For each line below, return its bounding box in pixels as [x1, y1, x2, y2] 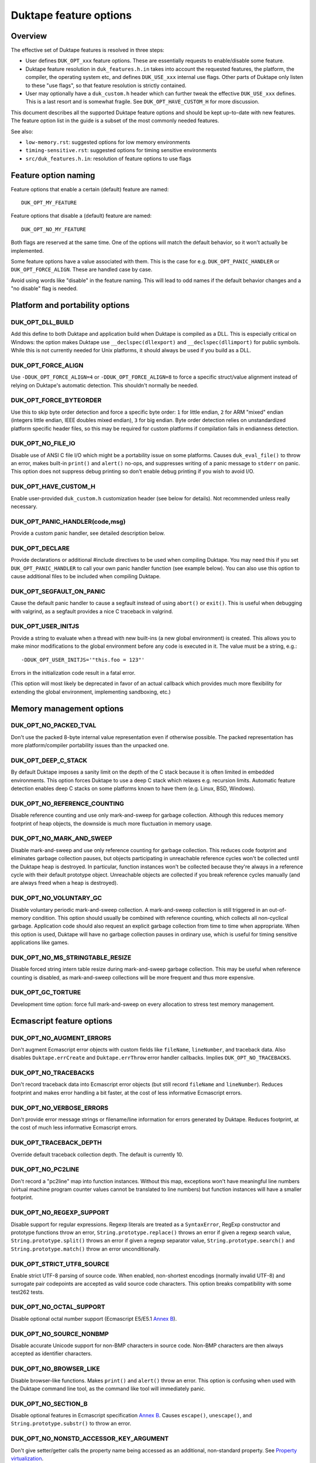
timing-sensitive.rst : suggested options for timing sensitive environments [25, 147, 217, 154]
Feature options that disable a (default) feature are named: [11, 212, 152, 219]
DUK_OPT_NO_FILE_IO [11, 439, 75, 448]
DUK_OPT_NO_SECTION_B [11, 1399, 88, 1407]
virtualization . [11, 1455, 44, 1462]
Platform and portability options [11, 300, 130, 310]
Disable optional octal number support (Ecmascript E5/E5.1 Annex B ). [11, 1315, 177, 1322]
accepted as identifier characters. [11, 1350, 92, 1357]
